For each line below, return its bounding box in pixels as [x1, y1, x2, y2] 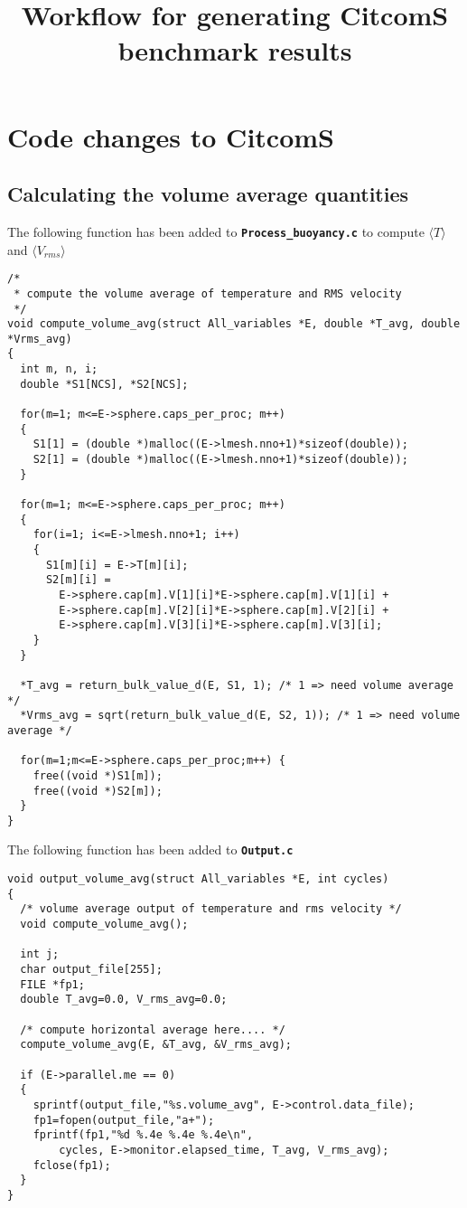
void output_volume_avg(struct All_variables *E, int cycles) [7, 873, 389, 886]
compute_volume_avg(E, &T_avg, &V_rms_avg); [20, 1038, 292, 1052]
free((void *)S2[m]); [33, 784, 163, 797]
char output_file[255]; [20, 963, 163, 977]
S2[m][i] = [45, 573, 111, 587]
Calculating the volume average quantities [7, 180, 409, 208]
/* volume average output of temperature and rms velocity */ [20, 902, 402, 916]
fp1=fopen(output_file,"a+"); [33, 1113, 215, 1127]
